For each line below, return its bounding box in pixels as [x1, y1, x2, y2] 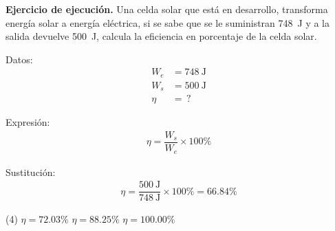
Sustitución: [6, 164, 56, 179]
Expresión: [6, 115, 50, 129]
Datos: [6, 52, 33, 66]
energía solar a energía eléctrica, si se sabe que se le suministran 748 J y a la [6, 15, 330, 30]
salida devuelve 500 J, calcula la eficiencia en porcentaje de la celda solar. [6, 29, 317, 43]
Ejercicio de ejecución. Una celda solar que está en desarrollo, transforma [6, 2, 328, 16]
